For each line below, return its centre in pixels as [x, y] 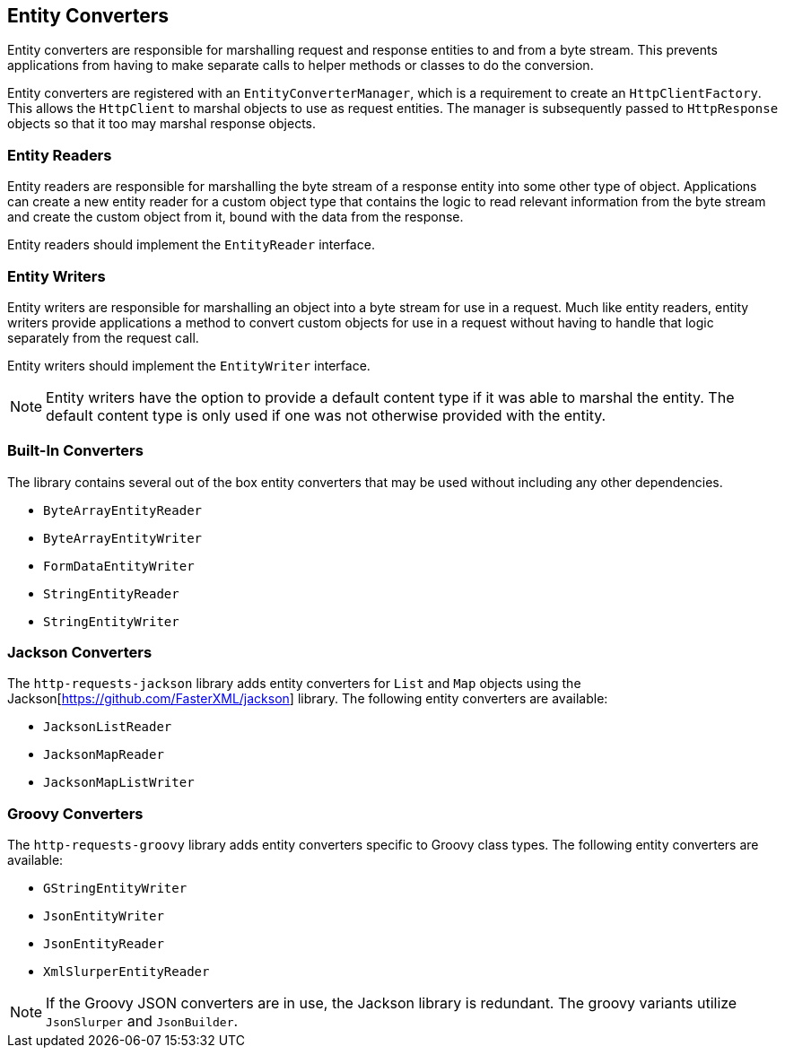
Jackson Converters [80, 653]
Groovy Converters [75, 813]
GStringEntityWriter [115, 889]
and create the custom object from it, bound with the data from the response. [235, 217]
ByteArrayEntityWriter [123, 538]
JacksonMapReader [104, 755]
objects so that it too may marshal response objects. [162, 124]
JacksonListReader [108, 727]
